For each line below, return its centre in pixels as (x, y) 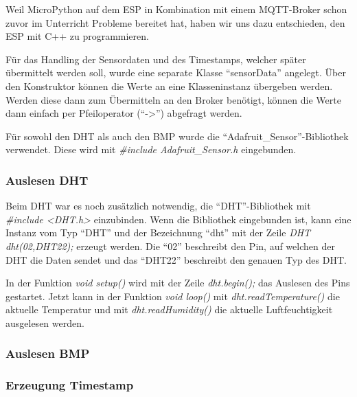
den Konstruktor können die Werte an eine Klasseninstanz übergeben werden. (169, 86)
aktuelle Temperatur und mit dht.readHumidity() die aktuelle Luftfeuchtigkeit (169, 309)
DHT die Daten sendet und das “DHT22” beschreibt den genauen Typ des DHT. (176, 259)
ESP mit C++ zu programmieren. (77, 36)
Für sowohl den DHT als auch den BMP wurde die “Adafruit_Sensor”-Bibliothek (177, 136)
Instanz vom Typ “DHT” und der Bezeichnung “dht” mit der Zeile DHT (158, 232)
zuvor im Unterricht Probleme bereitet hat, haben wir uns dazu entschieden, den (175, 22)
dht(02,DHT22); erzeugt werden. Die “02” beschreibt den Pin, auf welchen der (170, 246)
